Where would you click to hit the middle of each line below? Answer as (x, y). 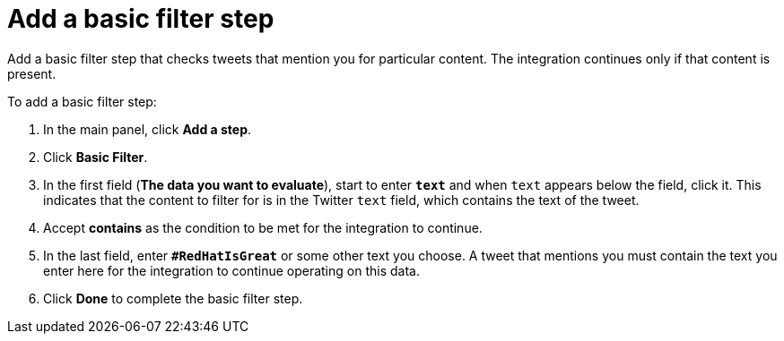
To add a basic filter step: (82, 101)
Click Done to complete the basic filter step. (173, 298)
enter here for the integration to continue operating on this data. (231, 270)
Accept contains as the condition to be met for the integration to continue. (263, 227)
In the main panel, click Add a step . (148, 129)
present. (32, 73)
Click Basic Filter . (96, 157)
